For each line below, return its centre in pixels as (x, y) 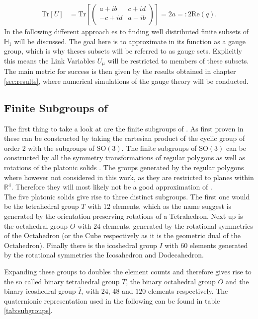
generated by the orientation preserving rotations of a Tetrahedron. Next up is (124, 216)
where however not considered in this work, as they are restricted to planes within (129, 177)
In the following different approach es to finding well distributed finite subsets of (127, 32)
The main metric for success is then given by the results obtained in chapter (120, 71)
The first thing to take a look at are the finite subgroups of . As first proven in (124, 128)
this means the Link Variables (49, 60)
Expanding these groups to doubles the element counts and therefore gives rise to (128, 271)
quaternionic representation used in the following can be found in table (112, 300)
